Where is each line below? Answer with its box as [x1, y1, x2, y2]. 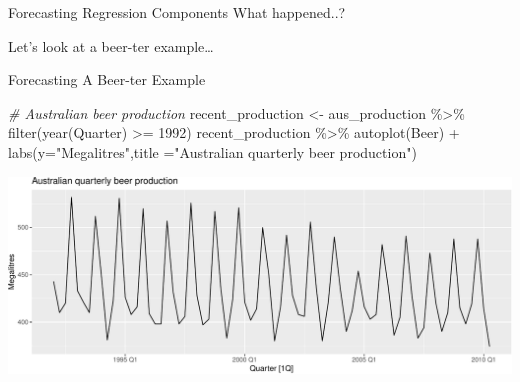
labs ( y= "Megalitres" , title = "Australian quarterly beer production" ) [8, 141, 417, 162]
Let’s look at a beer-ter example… [8, 35, 214, 56]
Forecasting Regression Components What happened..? [8, 2, 346, 22]
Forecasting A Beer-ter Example [8, 69, 206, 90]
